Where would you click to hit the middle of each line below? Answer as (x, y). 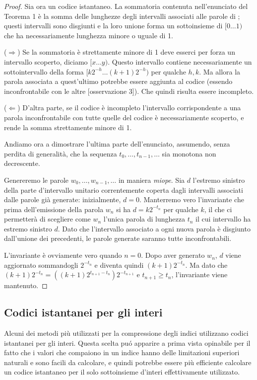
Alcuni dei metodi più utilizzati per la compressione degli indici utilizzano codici (126, 333)
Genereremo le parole (36, 180)
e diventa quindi (119, 265)
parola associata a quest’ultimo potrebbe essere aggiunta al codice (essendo (118, 81)
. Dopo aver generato (173, 255)
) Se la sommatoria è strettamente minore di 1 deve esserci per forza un (126, 52)
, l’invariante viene (199, 274)
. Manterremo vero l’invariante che (192, 199)
